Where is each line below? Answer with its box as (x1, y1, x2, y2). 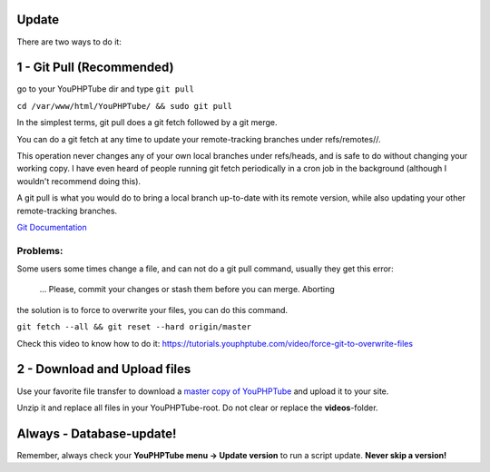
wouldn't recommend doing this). (16, 175, 141, 186)
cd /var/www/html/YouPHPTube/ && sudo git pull (16, 101, 233, 111)
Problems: (16, 244, 64, 257)
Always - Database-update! (16, 426, 177, 441)
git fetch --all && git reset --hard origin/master (16, 322, 252, 332)
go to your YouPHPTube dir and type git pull (16, 84, 195, 94)
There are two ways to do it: (16, 36, 122, 47)
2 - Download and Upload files (16, 361, 191, 377)
